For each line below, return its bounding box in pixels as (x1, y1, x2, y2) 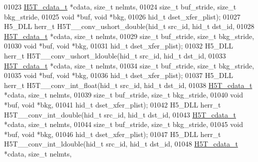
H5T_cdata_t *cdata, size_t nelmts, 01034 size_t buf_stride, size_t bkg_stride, (4, 60, 255, 70)
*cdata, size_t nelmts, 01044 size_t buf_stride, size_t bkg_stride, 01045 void (4, 119, 243, 129)
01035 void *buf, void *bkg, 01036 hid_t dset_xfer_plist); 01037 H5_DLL (4, 70, 233, 80)
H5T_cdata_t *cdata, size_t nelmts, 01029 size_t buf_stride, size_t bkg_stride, (4, 30, 255, 41)
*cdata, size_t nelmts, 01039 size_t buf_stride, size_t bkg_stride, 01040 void (4, 89, 243, 100)
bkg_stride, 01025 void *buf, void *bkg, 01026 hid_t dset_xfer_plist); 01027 (4, 11, 241, 21)
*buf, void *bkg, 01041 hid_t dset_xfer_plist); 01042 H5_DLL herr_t (4, 99, 221, 109)
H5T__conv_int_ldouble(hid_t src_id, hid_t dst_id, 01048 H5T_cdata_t (4, 138, 238, 149)
